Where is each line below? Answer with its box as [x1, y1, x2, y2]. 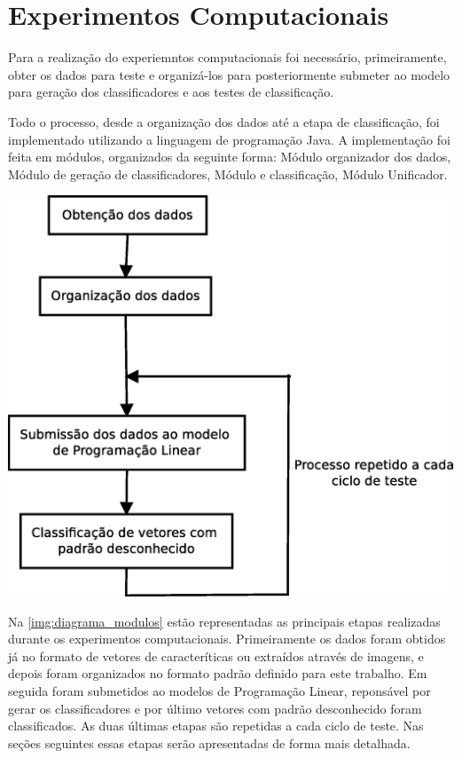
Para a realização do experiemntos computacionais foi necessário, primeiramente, [8, 48, 447, 67]
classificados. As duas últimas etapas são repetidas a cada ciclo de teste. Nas [8, 716, 424, 735]
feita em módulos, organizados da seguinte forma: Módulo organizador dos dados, [8, 147, 451, 166]
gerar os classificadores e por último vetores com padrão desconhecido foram [8, 699, 422, 717]
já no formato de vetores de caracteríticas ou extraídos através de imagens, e [8, 646, 424, 665]
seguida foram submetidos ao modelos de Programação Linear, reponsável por [8, 682, 431, 700]
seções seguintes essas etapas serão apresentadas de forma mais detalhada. [8, 733, 411, 752]
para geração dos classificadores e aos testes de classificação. [8, 83, 334, 101]
